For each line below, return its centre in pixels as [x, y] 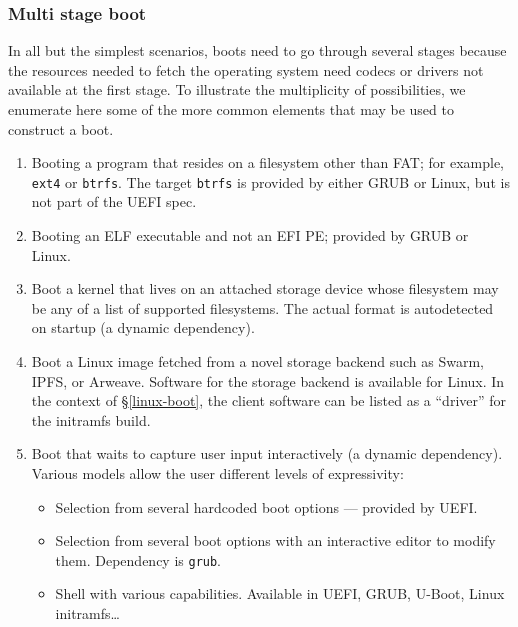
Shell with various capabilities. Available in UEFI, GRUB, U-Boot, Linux [280, 593]
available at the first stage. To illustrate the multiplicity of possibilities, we [237, 89]
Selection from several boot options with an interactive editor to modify [275, 540]
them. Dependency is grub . [138, 559]
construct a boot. [61, 128]
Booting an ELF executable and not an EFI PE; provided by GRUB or [250, 235]
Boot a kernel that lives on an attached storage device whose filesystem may [265, 288]
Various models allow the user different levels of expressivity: [217, 472]
